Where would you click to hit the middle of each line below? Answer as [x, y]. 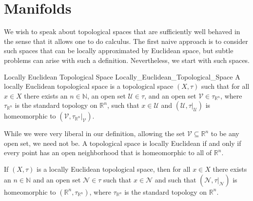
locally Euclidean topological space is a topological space [89, 86]
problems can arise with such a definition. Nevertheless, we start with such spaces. [127, 60]
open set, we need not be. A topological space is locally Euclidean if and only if [123, 143]
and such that [175, 179]
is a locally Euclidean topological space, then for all [114, 169]
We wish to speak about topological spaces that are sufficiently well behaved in [122, 31]
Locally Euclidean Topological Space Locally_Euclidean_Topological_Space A [122, 76]
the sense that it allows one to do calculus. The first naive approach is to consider [126, 41]
